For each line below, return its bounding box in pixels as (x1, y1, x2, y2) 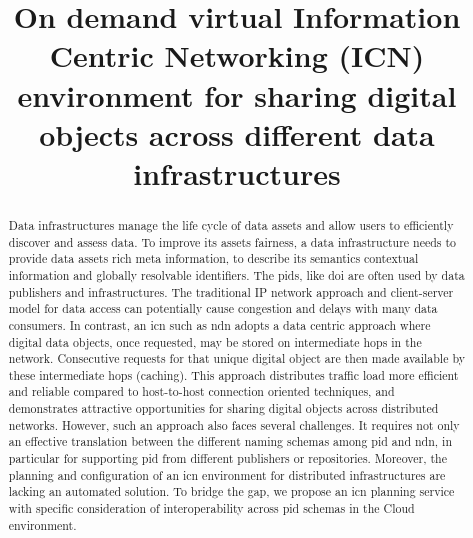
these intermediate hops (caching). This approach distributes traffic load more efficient (8, 366, 459, 383)
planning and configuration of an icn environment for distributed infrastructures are (8, 466, 446, 483)
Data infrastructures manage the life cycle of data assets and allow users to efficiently (8, 216, 454, 233)
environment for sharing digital (17, 74, 457, 115)
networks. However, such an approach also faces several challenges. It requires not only (8, 416, 460, 433)
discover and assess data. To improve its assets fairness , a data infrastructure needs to (8, 233, 457, 250)
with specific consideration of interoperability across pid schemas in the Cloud (8, 500, 415, 517)
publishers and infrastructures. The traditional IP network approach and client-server (8, 283, 454, 300)
